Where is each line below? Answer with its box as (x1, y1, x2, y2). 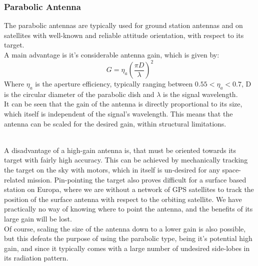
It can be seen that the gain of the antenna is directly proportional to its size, (4, 98, 242, 109)
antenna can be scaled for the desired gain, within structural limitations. (4, 118, 226, 128)
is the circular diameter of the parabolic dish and (4, 88, 154, 99)
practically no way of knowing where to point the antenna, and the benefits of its (4, 203, 253, 214)
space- (222, 164, 241, 175)
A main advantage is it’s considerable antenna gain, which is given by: (4, 49, 219, 59)
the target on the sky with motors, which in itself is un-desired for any (4, 164, 220, 175)
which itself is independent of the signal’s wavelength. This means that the (4, 108, 233, 119)
